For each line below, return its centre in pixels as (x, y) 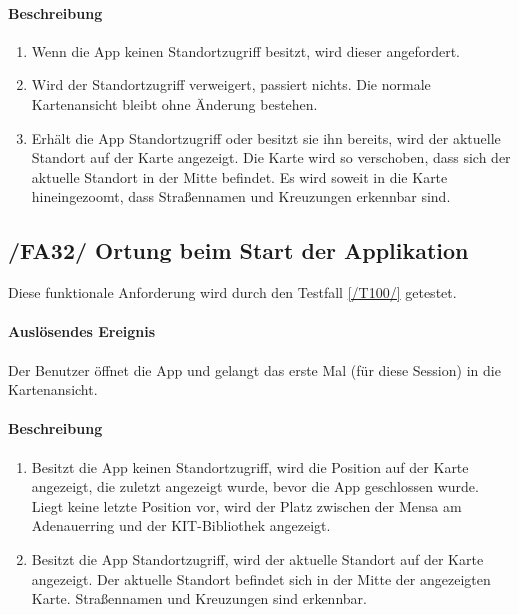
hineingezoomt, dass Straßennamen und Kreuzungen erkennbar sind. (241, 196)
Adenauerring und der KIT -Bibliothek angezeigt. (181, 525)
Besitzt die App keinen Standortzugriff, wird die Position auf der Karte (250, 466)
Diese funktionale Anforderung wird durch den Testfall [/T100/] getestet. (232, 292)
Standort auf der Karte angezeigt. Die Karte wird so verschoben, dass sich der (271, 157)
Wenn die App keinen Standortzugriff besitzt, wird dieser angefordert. (246, 50)
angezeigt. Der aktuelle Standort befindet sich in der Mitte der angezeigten (261, 578)
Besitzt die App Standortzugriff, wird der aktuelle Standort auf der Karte (257, 558)
